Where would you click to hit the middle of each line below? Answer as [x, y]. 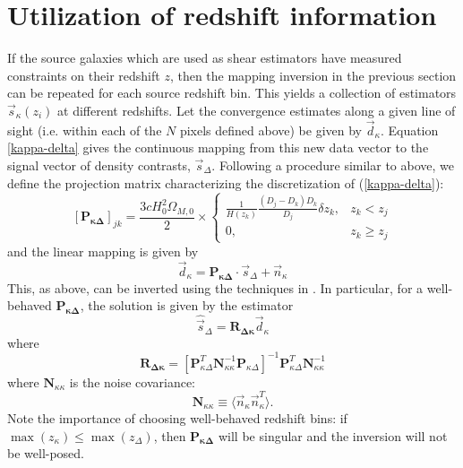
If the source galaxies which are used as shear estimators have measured [205, 58]
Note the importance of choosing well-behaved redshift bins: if [177, 418]
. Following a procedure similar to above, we [333, 165]
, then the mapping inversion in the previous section [313, 75]
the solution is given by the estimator [191, 305]
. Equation [409, 130]
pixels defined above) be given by [271, 130]
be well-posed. [46, 453]
